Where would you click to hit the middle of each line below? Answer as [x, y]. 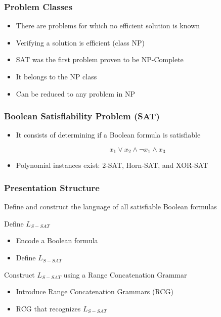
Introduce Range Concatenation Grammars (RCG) [95, 291]
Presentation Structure [52, 187]
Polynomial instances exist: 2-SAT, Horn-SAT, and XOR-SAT [112, 165]
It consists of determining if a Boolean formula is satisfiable [108, 135]
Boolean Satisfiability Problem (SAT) [82, 116]
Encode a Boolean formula [57, 240]
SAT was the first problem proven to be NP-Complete [100, 59]
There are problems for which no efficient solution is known [108, 26]
